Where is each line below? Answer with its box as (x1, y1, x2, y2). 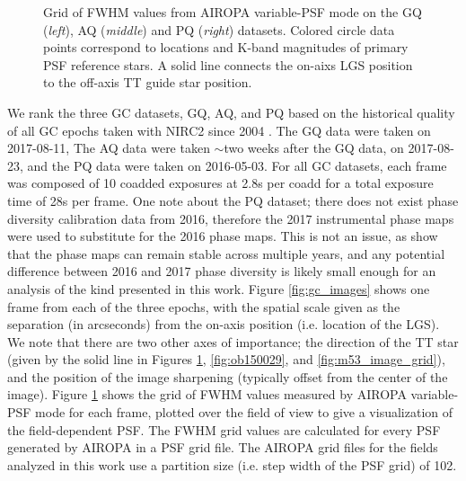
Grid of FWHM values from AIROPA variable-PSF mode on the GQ (43, 3, 422, 21)
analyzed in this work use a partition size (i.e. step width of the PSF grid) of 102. (7, 455, 457, 474)
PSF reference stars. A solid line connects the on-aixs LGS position (43, 55, 413, 74)
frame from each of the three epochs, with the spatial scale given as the (7, 297, 400, 316)
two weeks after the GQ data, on (224, 138, 404, 157)
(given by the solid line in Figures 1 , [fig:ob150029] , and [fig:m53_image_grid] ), (7, 350, 445, 369)
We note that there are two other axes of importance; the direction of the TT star (7, 332, 459, 351)
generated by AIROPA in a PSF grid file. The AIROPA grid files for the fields (7, 438, 438, 457)
